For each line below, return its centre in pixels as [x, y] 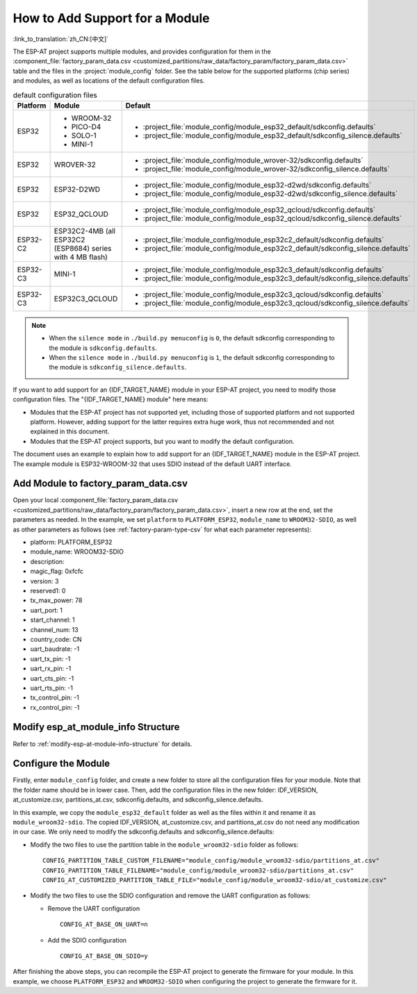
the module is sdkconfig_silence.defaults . [118, 367]
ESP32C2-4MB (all [85, 231]
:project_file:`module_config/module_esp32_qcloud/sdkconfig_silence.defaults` [272, 218]
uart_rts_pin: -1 [51, 688]
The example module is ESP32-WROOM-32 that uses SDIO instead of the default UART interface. [152, 464]
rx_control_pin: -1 [55, 707]
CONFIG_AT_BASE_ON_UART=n [104, 925]
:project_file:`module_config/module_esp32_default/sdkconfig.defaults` [259, 126]
